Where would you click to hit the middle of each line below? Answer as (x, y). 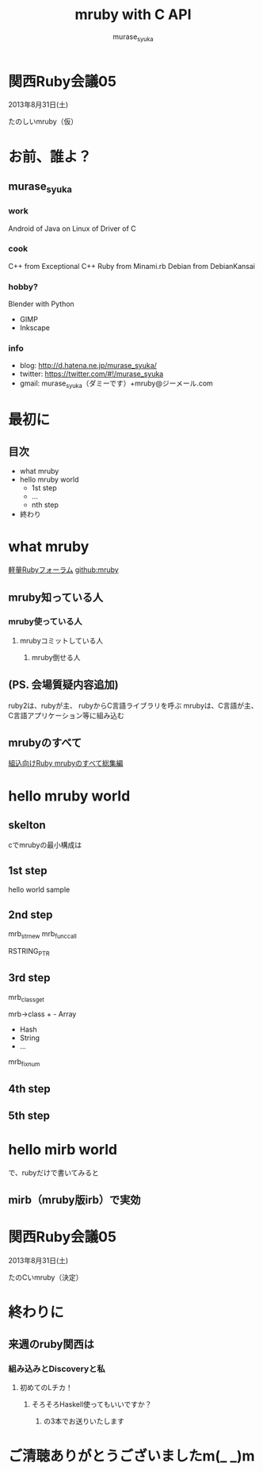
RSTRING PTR (29, 952)
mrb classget (27, 998)
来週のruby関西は (51, 1344)
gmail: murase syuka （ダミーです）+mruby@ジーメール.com (116, 384)
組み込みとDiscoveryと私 (57, 1369)
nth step (45, 505)
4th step (29, 1089)
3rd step (29, 978)
